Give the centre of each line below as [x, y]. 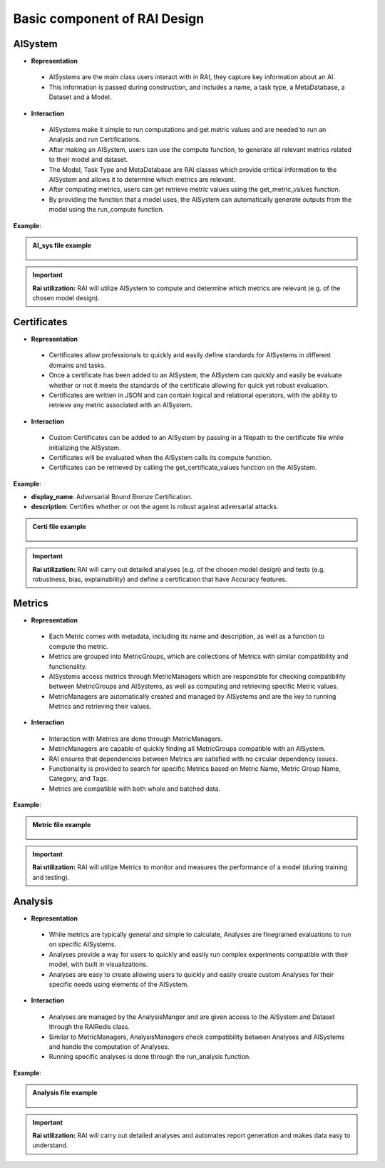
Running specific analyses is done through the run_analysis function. [150, 1057]
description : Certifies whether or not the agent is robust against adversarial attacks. [155, 507]
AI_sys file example [62, 245]
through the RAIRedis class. [89, 1027]
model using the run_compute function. [107, 210]
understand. [50, 1145]
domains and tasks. [77, 365]
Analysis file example [65, 1093]
